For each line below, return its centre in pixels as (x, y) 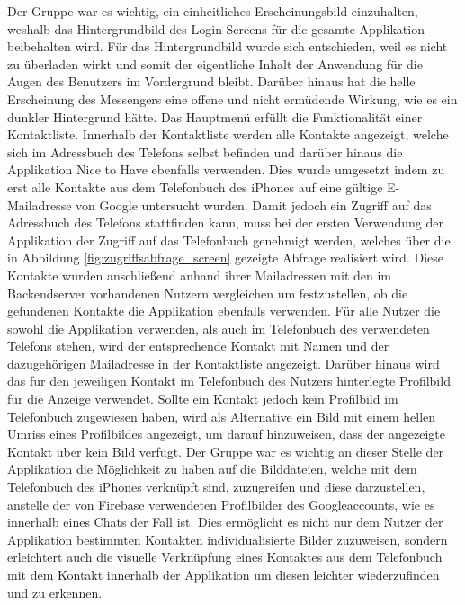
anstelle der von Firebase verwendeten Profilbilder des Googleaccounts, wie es (221, 504)
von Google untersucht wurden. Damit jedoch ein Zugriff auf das (254, 205)
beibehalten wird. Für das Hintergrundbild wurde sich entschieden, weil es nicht (228, 46)
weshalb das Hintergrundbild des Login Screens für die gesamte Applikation (216, 28)
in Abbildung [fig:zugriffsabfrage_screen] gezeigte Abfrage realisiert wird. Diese (225, 258)
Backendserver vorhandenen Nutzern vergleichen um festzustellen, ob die (208, 293)
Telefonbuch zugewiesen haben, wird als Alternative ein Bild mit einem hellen (222, 416)
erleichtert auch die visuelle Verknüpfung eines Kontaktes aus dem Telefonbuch (225, 557)
